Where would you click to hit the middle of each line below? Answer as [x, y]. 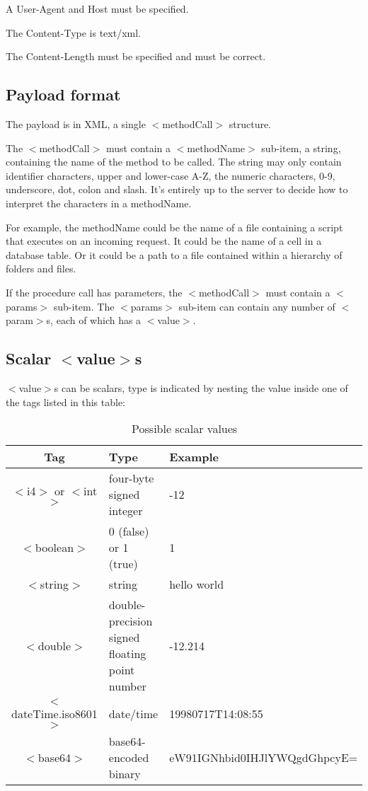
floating [127, 654]
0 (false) [129, 531]
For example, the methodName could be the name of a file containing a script [174, 227]
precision [131, 621]
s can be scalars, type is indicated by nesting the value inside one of [201, 387]
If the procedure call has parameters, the [94, 292]
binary [125, 774]
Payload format [63, 94]
